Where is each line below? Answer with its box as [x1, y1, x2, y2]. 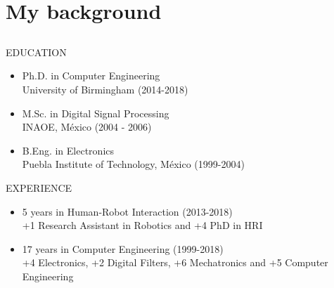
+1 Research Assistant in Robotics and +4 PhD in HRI [22, 218, 263, 233]
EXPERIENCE [6, 180, 72, 195]
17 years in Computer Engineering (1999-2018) [22, 241, 224, 256]
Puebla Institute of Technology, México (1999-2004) [22, 157, 245, 171]
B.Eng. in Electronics [22, 143, 115, 157]
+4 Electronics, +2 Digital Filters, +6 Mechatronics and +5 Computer [22, 255, 328, 270]
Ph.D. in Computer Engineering [22, 68, 160, 83]
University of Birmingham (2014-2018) [22, 81, 188, 96]
